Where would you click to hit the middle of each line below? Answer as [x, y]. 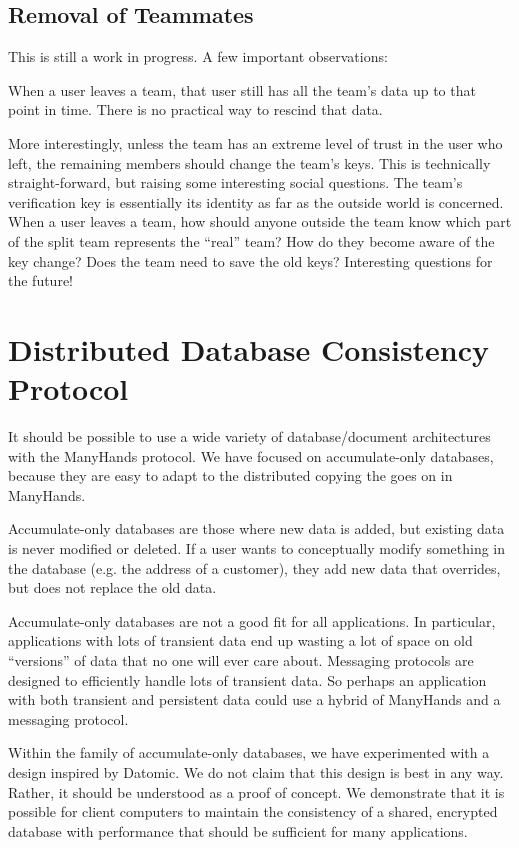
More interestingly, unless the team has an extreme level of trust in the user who [255, 142]
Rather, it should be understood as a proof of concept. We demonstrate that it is [256, 791]
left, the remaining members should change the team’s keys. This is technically [249, 162]
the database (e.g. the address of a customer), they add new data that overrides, [254, 567]
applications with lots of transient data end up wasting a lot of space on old [240, 640]
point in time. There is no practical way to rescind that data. [195, 109]
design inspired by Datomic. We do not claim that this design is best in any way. [256, 771]
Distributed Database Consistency [249, 348]
